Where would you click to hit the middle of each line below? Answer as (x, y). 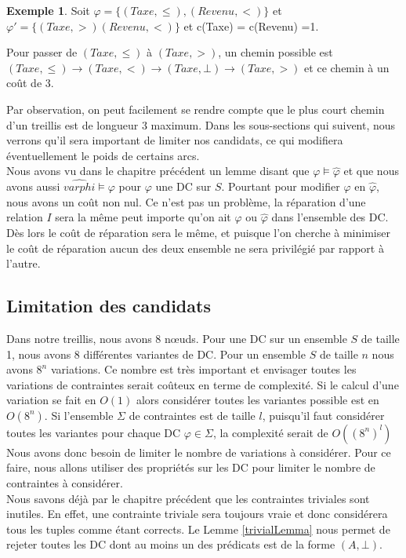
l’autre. (24, 263)
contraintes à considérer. (65, 483)
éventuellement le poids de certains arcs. (103, 155)
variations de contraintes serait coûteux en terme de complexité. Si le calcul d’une (203, 384)
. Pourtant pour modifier (281, 186)
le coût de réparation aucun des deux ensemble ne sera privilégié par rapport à (195, 248)
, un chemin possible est (275, 52)
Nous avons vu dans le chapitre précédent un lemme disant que (158, 171)
